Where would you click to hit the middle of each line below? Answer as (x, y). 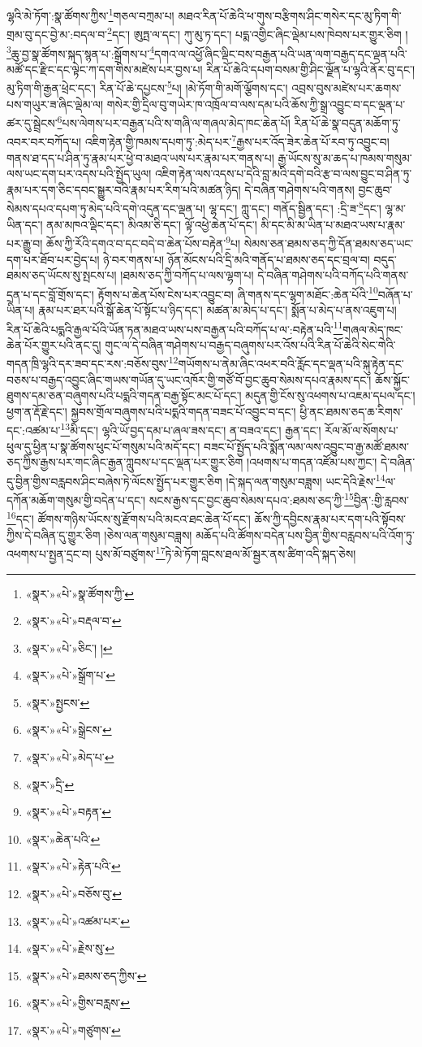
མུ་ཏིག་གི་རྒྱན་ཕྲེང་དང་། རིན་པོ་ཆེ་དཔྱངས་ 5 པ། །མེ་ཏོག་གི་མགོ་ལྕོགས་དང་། (147, 87)
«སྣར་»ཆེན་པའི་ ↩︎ (63, 838)
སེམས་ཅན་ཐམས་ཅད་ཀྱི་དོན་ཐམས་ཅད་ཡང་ (329, 243)
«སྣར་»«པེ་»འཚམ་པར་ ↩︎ (78, 921)
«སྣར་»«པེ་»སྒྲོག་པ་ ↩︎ (70, 675)
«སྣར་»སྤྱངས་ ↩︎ (58, 702)
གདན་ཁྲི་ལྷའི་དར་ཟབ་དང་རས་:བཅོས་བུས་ (88, 364)
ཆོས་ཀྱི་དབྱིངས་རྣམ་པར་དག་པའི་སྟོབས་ (330, 519)
